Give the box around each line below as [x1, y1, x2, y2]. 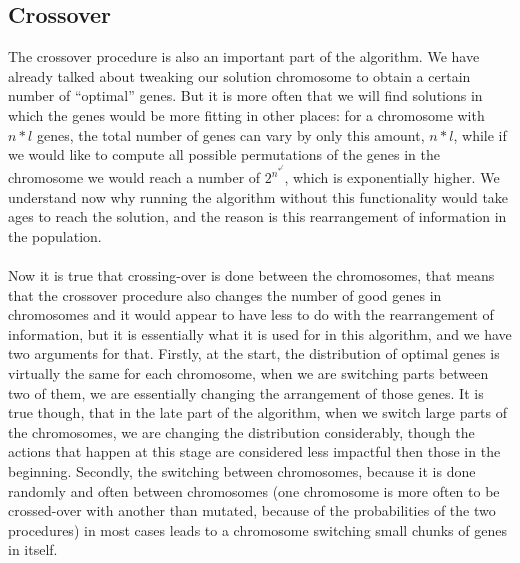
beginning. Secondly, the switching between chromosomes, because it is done [8, 460, 476, 481]
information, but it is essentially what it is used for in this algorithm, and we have [8, 323, 512, 344]
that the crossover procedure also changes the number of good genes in [8, 284, 442, 305]
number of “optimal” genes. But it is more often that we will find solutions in [8, 85, 483, 106]
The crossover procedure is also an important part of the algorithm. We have [8, 46, 480, 67]
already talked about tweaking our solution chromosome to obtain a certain [8, 65, 471, 86]
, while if [453, 124, 507, 145]
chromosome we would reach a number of [8, 167, 261, 188]
